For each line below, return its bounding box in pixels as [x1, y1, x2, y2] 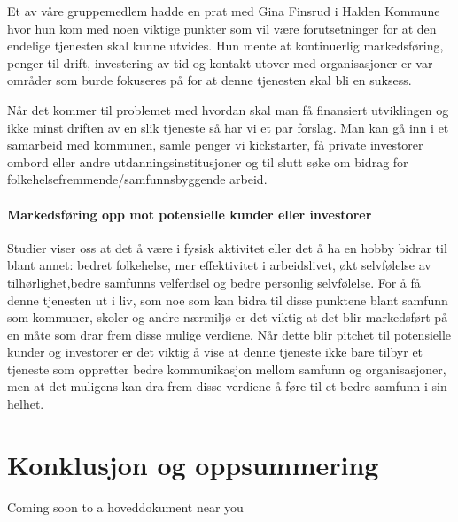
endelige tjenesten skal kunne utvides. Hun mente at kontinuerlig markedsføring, [7, 36, 444, 55]
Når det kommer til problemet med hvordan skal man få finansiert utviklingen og [7, 100, 449, 119]
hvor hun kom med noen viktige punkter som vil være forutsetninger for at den [7, 19, 437, 37]
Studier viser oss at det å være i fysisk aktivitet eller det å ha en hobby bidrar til [7, 238, 447, 257]
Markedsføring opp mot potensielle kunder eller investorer [7, 204, 372, 223]
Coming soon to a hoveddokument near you [7, 497, 244, 516]
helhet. [7, 395, 44, 413]
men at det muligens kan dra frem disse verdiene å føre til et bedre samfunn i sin [7, 377, 447, 395]
